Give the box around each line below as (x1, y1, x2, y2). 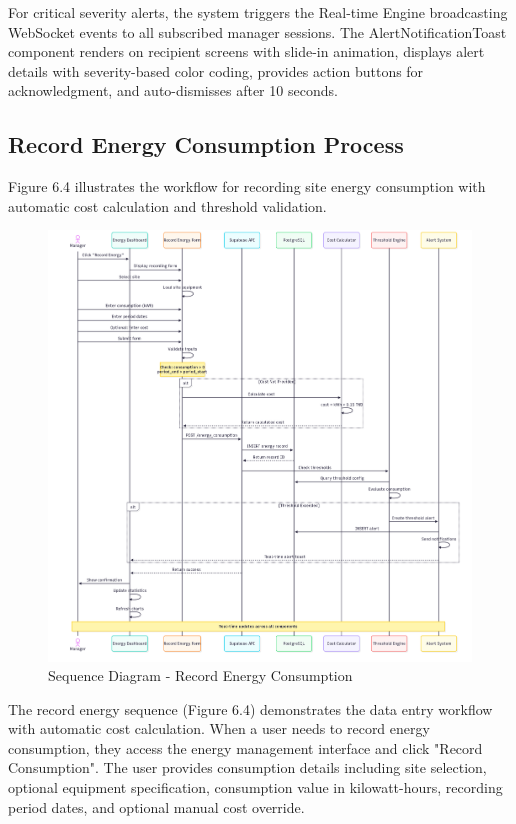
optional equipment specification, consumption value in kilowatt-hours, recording (8, 777, 503, 798)
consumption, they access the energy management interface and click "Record (8, 737, 483, 758)
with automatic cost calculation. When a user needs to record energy (8, 718, 430, 739)
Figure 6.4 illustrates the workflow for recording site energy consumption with (8, 176, 486, 197)
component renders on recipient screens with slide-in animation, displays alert (8, 41, 485, 62)
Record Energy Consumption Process (8, 129, 404, 160)
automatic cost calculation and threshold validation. (8, 195, 327, 216)
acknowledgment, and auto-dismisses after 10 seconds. (8, 80, 338, 101)
